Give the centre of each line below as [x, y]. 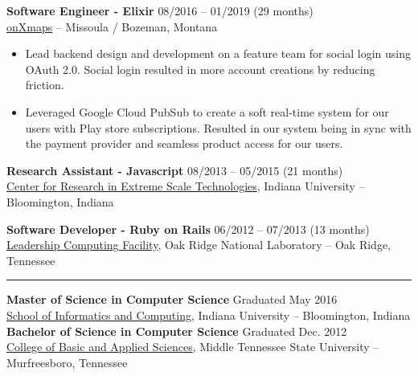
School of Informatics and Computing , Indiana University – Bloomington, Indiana [209, 315]
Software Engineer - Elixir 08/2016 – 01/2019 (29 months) [160, 10]
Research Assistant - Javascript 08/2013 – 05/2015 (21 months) [175, 170]
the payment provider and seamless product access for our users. [184, 143]
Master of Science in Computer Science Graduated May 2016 [172, 299]
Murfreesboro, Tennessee [67, 362]
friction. [45, 85]
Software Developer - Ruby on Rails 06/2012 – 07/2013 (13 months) [188, 229]
